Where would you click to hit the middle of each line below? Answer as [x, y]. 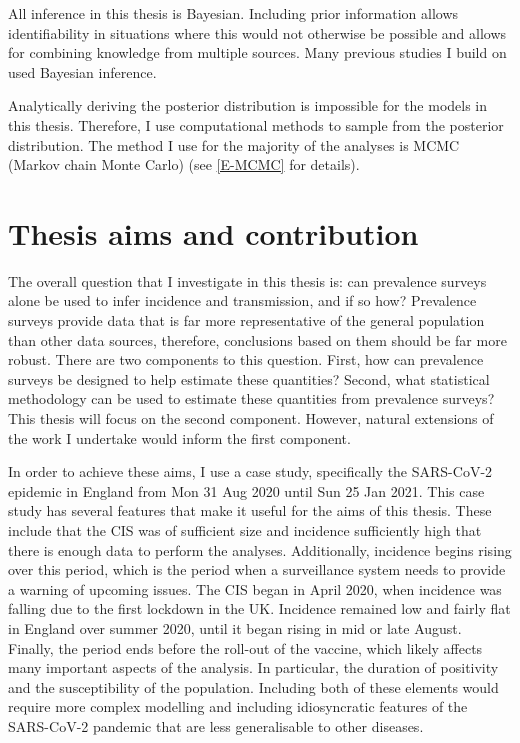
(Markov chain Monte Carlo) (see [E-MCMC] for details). [184, 164]
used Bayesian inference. [82, 71]
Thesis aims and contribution [213, 232]
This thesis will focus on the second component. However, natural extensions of [251, 418]
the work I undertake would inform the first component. [179, 437]
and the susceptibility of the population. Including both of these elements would [253, 686]
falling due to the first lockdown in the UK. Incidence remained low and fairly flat [259, 608]
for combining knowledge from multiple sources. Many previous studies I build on [257, 52]
